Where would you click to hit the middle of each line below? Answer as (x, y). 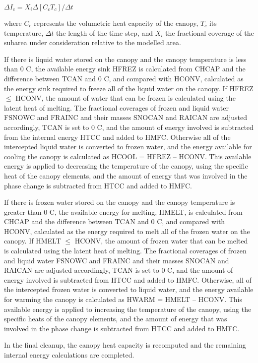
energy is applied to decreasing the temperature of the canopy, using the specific (126, 166)
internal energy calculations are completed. (69, 355)
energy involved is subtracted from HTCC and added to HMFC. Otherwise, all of (128, 279)
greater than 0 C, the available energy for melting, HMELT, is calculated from (123, 212)
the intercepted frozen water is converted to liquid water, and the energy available (129, 289)
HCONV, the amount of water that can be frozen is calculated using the (126, 98)
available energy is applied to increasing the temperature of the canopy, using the (128, 309)
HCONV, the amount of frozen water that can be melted (161, 241)
